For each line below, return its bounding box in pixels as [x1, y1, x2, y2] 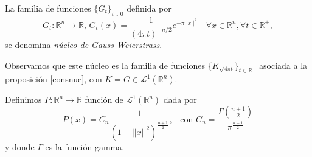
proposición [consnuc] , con [5, 72, 102, 85]
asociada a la [259, 58, 308, 71]
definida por [127, 2, 172, 14]
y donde [5, 140, 35, 153]
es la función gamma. [45, 140, 125, 153]
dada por [163, 93, 197, 106]
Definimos [5, 93, 42, 106]
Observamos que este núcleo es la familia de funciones [5, 58, 205, 71]
